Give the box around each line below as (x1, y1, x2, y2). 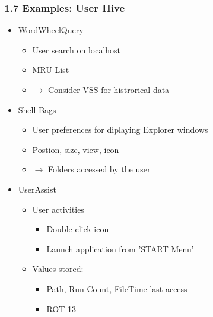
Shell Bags (18, 103, 56, 116)
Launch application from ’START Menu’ (46, 242, 194, 255)
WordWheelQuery (18, 24, 84, 36)
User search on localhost (32, 43, 121, 56)
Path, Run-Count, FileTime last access (46, 282, 187, 294)
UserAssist (18, 182, 56, 195)
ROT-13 (46, 302, 76, 315)
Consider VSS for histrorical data (47, 84, 170, 95)
